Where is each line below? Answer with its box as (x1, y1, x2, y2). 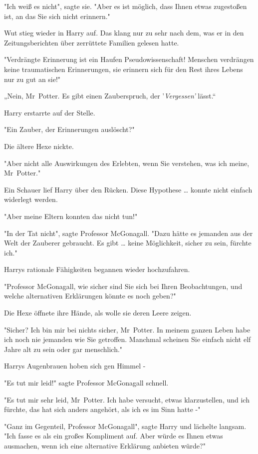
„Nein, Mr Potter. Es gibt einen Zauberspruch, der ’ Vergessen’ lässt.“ (4, 90, 216, 101)
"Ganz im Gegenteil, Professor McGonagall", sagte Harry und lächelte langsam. (4, 420, 247, 431)
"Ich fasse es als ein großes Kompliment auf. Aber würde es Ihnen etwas (4, 430, 223, 441)
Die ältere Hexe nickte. (4, 140, 74, 151)
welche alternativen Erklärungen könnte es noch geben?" (4, 290, 176, 301)
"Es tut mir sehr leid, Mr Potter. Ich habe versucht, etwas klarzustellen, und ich (4, 394, 250, 404)
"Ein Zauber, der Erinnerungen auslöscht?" (4, 124, 135, 134)
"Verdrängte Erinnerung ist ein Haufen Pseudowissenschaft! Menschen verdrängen (4, 54, 254, 64)
